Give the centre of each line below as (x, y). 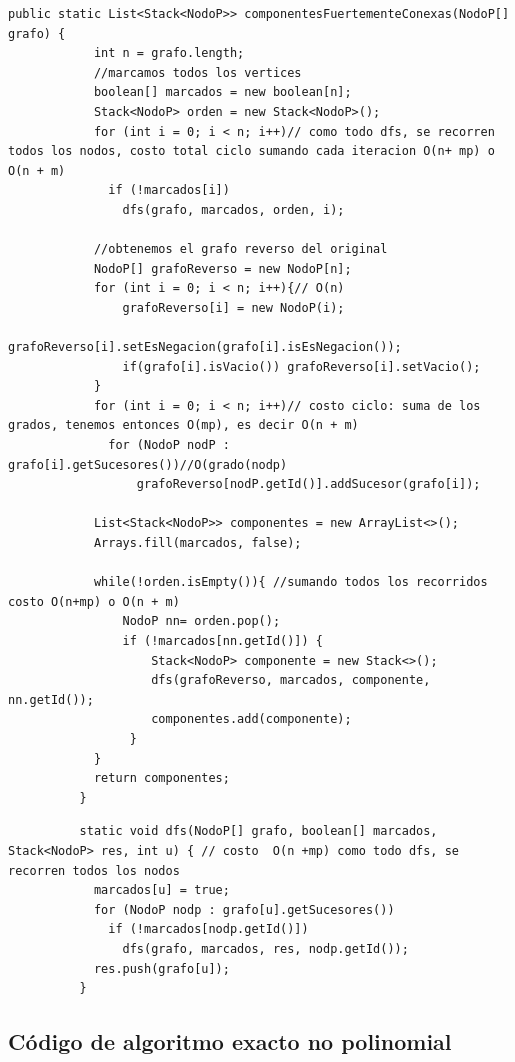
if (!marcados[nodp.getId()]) (208, 929)
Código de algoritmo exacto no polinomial (230, 1041)
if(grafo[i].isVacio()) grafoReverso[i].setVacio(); (301, 366)
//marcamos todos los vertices (197, 72)
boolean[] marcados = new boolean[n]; (222, 92)
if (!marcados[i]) (169, 190)
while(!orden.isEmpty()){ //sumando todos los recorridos (290, 582)
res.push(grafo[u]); (161, 968)
